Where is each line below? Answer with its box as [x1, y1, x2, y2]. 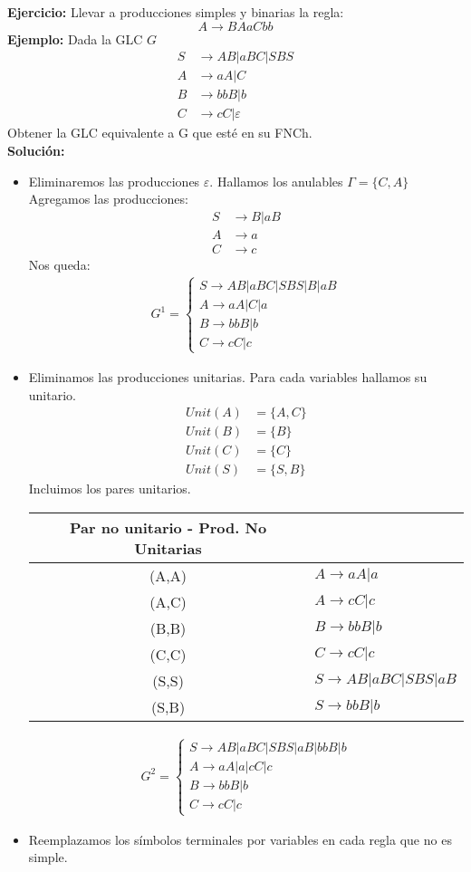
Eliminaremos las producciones [28, 171, 200, 190]
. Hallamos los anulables [209, 171, 343, 190]
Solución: [7, 140, 65, 159]
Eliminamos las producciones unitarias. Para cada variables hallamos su [28, 368, 428, 387]
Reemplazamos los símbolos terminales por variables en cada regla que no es [28, 829, 452, 848]
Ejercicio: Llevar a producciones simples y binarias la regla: [7, 3, 344, 21]
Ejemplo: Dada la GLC [7, 29, 143, 48]
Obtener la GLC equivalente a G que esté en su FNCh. [7, 123, 312, 142]
